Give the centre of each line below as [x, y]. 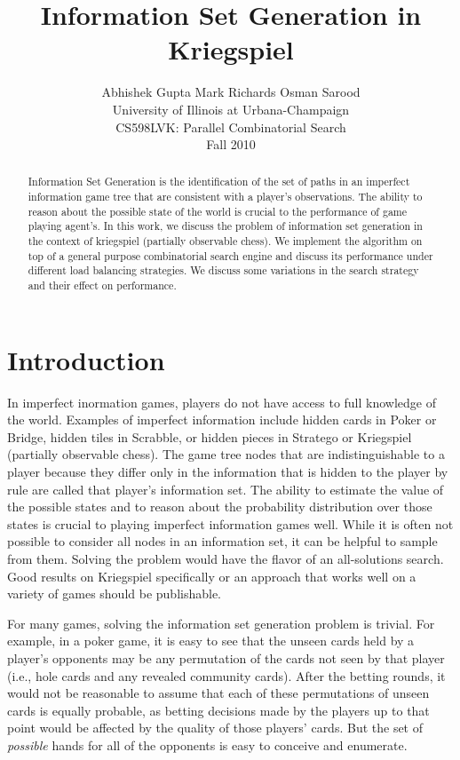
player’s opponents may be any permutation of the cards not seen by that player [226, 657]
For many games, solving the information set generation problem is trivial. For [221, 623]
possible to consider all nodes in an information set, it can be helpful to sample [222, 541]
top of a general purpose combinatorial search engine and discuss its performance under [230, 255]
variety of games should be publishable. [115, 594]
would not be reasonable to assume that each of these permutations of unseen [218, 693]
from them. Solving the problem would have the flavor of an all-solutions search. [226, 559]
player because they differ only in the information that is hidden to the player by [228, 472]
